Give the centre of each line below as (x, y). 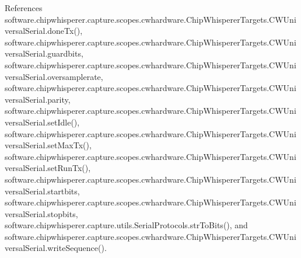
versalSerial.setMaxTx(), (48, 145)
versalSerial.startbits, (42, 191)
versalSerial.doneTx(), (44, 31)
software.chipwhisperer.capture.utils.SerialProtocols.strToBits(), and (126, 225)
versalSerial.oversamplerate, (54, 76)
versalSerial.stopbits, (41, 213)
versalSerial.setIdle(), (42, 122)
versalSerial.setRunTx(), (48, 168)
